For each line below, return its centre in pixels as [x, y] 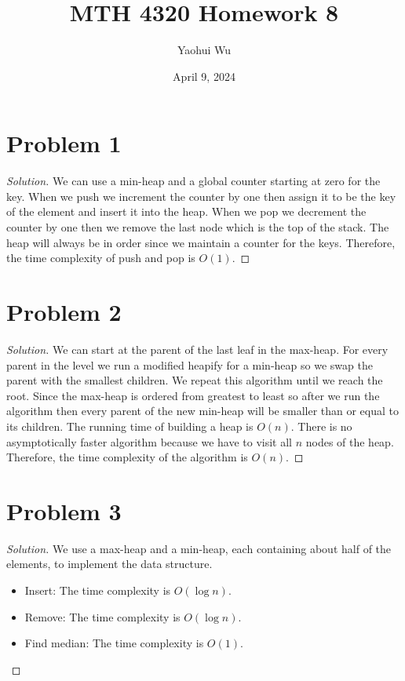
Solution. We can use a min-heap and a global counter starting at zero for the [193, 181]
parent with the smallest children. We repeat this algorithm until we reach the [195, 380]
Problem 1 [64, 143]
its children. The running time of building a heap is [130, 426]
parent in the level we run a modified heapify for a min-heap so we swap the [190, 364]
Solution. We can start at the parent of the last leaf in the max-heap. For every [197, 349]
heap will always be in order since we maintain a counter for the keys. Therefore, [201, 242]
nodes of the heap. [350, 441]
